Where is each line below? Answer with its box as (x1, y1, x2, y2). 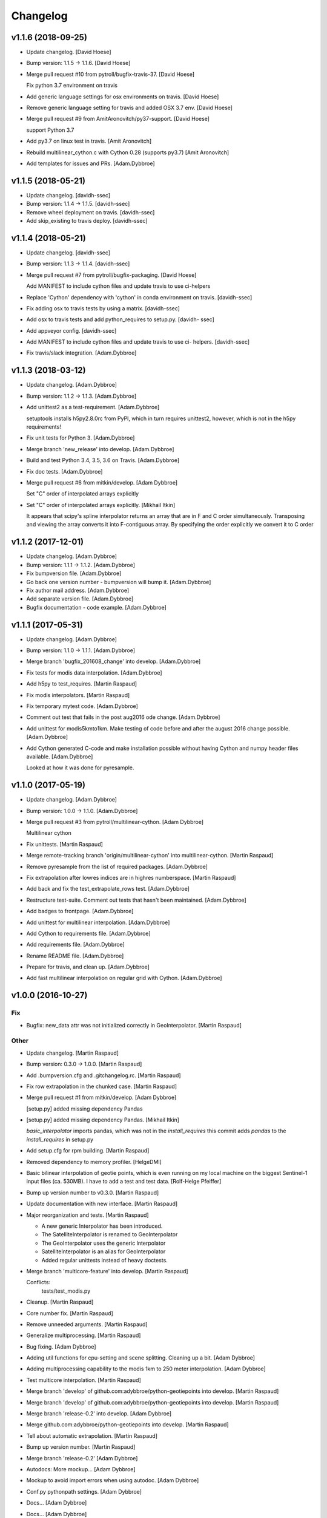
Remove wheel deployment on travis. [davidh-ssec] (26, 208, 155, 216)
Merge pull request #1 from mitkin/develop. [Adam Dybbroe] (26, 1094, 177, 1101)
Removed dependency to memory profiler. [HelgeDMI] (26, 1158, 162, 1165)
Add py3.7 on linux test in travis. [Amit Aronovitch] (26, 137, 152, 145)
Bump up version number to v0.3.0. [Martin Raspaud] (26, 1189, 159, 1196)
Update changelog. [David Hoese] (26, 49, 111, 56)
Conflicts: (26, 1279, 51, 1286)
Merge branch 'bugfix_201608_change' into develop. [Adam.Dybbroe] (26, 658, 201, 665)
